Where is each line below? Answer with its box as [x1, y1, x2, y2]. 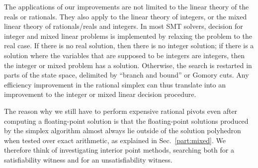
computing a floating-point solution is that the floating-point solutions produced [4, 115, 249, 126]
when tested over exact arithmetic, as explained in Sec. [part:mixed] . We [4, 135, 226, 145]
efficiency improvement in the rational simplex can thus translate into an [4, 79, 226, 89]
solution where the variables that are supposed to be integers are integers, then [4, 50, 245, 60]
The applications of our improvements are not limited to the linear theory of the [4, 1, 249, 11]
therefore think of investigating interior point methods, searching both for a [4, 145, 234, 155]
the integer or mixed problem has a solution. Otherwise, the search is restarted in [4, 60, 252, 70]
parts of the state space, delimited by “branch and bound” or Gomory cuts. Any [4, 70, 249, 80]
